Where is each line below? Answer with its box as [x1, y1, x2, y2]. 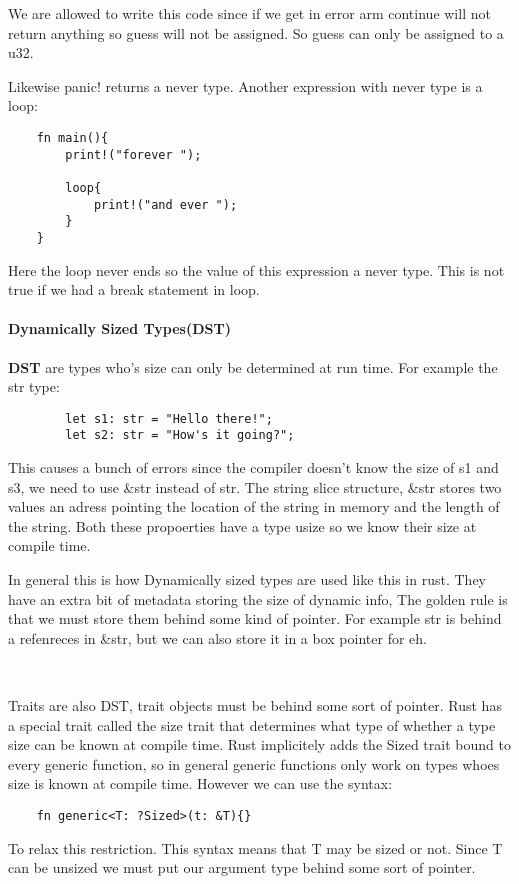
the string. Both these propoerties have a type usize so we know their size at [8, 515, 477, 536]
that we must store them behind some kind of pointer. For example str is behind [8, 608, 502, 629]
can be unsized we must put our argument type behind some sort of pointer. [8, 857, 476, 878]
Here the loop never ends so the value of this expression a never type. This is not [8, 259, 505, 280]
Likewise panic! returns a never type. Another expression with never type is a [8, 75, 483, 96]
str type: [8, 376, 60, 397]
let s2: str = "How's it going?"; [65, 428, 295, 443]
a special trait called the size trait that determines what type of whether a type [8, 714, 496, 735]
